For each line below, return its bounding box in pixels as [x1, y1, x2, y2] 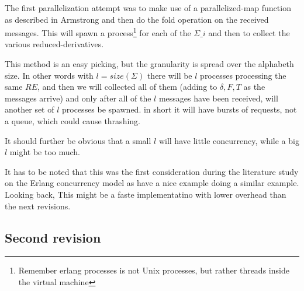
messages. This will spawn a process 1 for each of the [5, 25, 191, 38]
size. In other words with [5, 69, 94, 81]
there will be [147, 69, 192, 81]
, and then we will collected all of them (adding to [37, 80, 217, 93]
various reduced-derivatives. [5, 38, 104, 50]
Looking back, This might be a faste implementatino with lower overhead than [5, 188, 286, 200]
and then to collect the [208, 26, 290, 38]
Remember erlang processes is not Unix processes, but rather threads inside [18, 264, 289, 276]
